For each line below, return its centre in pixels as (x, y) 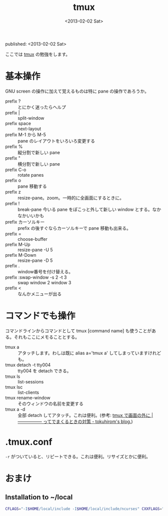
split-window (31, 118)
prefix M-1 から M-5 (25, 135)
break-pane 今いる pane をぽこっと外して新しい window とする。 (85, 209)
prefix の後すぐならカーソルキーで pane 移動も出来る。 (74, 228)
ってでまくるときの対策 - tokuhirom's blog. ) (88, 421)
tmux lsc (14, 387)
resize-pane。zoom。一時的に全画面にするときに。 (71, 198)
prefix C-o (16, 170)
